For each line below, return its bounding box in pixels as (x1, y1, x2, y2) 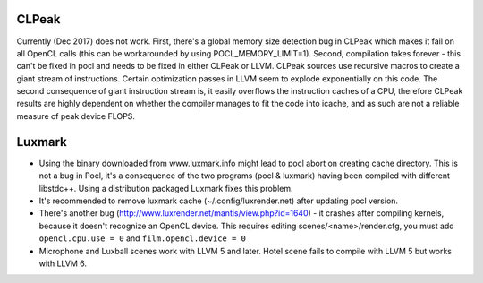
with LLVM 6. (38, 258, 88, 269)
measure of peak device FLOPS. (16, 110, 136, 121)
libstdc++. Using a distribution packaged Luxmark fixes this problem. (38, 183, 294, 193)
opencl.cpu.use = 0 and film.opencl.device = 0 (38, 233, 246, 244)
